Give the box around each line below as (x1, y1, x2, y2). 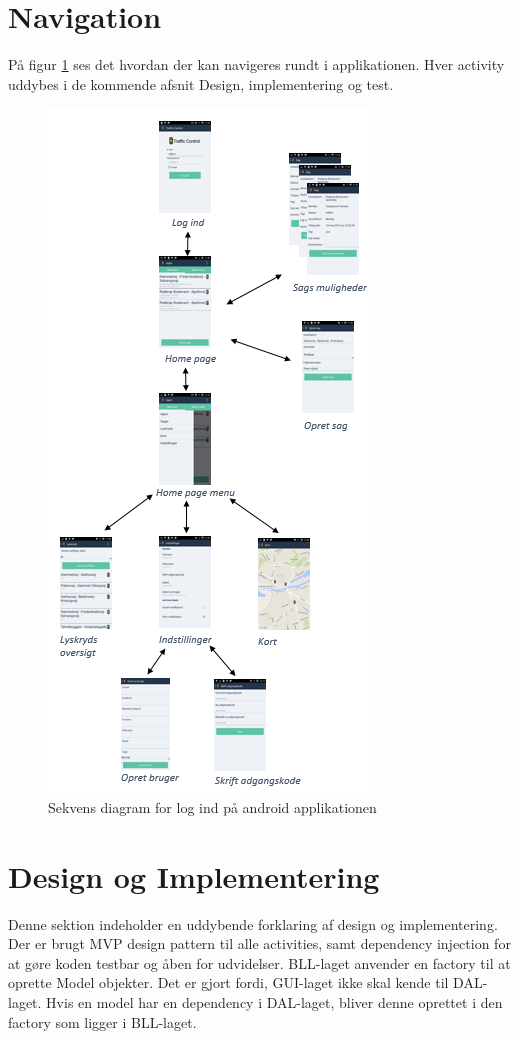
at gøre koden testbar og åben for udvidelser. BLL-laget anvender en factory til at (8, 952, 511, 973)
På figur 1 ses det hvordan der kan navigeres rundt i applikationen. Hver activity (8, 54, 505, 75)
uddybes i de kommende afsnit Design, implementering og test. (8, 73, 394, 94)
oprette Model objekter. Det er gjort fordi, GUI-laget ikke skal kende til (8, 972, 449, 993)
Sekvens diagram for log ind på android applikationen (48, 796, 377, 817)
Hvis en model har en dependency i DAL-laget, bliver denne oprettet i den (46, 992, 503, 1012)
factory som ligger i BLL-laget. (8, 1011, 197, 1032)
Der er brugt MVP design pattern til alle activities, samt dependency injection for (8, 933, 511, 954)
